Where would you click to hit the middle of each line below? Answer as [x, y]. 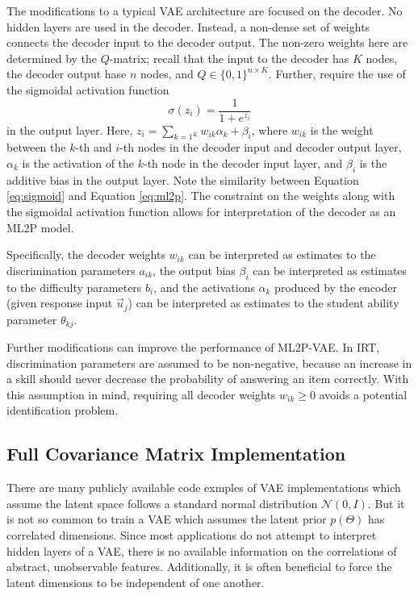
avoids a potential [363, 394]
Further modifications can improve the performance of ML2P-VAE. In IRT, [193, 347]
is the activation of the [78, 163]
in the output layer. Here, [70, 129]
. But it [386, 503]
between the [36, 147]
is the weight [342, 129]
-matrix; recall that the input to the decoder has [229, 58]
